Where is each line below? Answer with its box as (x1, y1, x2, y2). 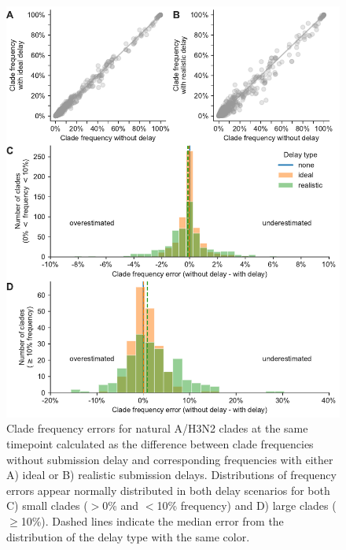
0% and (102, 497, 139, 514)
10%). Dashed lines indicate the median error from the (20, 513, 284, 529)
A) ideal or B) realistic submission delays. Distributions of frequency (6, 466, 337, 483)
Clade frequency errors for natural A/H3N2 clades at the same (6, 420, 308, 437)
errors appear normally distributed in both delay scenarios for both (6, 481, 330, 498)
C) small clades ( (6, 497, 88, 514)
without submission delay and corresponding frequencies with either (6, 451, 333, 467)
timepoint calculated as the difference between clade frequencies (6, 436, 314, 452)
